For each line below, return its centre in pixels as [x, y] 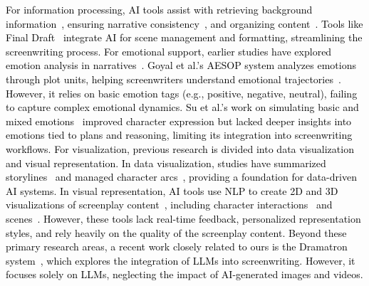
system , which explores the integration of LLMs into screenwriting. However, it [181, 260]
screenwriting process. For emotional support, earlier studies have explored [169, 51]
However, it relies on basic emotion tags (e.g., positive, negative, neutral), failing [182, 93]
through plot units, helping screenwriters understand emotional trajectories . [173, 79]
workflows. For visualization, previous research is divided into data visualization [180, 148]
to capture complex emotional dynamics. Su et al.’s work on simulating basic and [182, 107]
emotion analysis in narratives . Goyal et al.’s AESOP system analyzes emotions [181, 65]
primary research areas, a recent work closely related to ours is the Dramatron [177, 247]
